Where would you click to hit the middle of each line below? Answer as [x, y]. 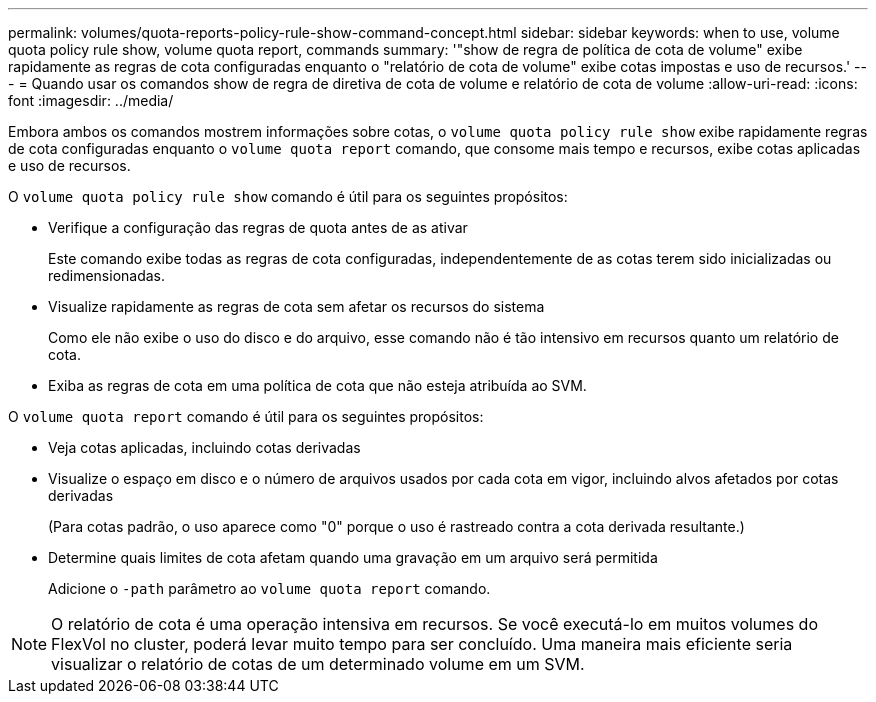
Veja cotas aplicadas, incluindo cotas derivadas [204, 447]
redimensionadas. [107, 275]
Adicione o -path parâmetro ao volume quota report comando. [269, 588]
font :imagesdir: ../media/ [91, 100]
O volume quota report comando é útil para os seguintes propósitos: [246, 416]
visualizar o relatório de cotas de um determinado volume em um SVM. [318, 664]
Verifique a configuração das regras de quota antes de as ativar [258, 227]
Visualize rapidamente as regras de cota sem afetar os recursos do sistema [296, 306]
